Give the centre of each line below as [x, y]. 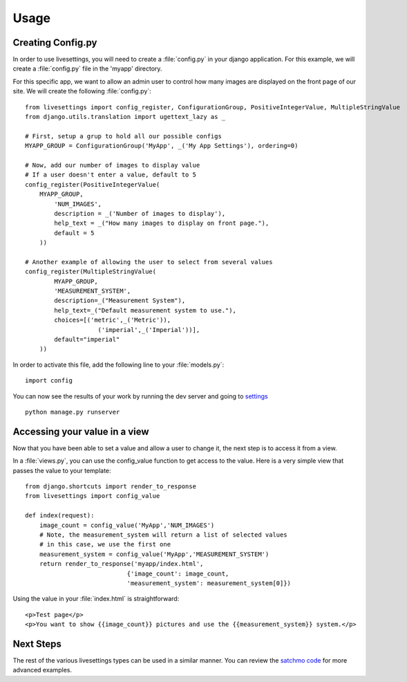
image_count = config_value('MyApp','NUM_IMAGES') [127, 525]
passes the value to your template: [62, 470]
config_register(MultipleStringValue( [91, 272]
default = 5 [74, 233]
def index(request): [60, 516]
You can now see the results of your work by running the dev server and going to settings [141, 396]
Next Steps [37, 644]
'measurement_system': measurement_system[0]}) [209, 583]
